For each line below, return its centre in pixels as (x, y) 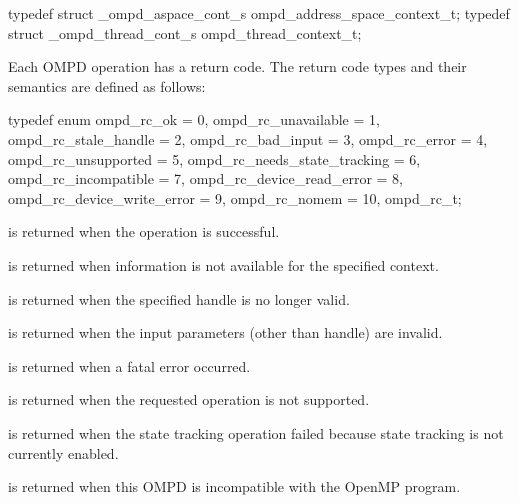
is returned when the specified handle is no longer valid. (179, 298)
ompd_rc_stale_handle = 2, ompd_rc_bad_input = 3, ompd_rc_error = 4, (248, 138)
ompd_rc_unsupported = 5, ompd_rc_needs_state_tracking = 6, (214, 158)
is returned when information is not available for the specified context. (223, 264)
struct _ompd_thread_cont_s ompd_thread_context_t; (185, 32)
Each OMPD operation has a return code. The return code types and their (237, 66)
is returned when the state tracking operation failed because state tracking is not (256, 432)
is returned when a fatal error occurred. (129, 365)
